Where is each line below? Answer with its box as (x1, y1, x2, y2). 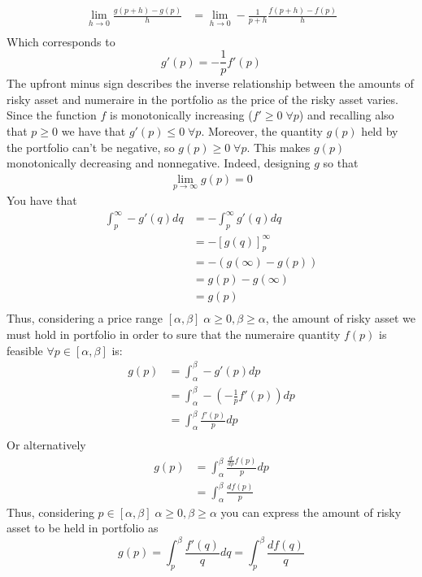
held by (361, 123, 398, 140)
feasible (7, 341, 43, 358)
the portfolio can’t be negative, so (7, 138, 175, 155)
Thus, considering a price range (7, 310, 163, 327)
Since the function (7, 106, 97, 124)
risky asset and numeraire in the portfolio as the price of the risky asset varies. (7, 90, 398, 107)
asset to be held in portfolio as (7, 519, 159, 536)
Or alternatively (7, 436, 86, 453)
